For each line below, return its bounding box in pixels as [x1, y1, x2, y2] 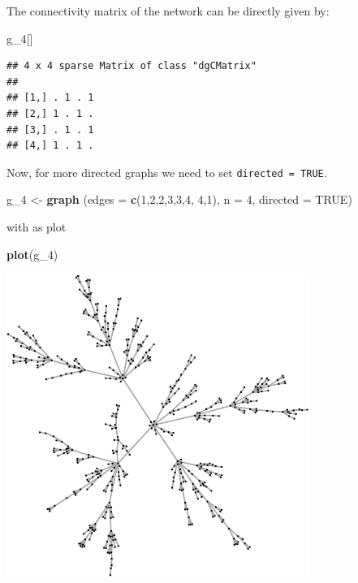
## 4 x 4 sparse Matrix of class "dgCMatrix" [6, 60, 257, 72]
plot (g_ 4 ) [6, 245, 58, 262]
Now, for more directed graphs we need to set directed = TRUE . [6, 163, 327, 180]
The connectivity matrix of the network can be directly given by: [6, 2, 330, 19]
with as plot [6, 218, 67, 235]
